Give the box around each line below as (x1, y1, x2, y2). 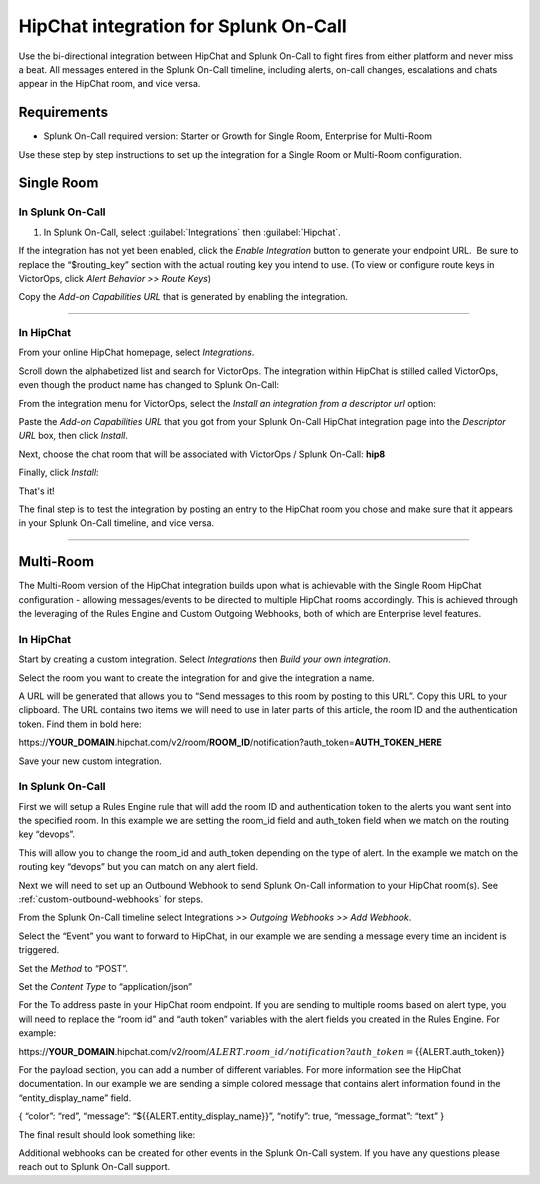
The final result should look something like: (18, 1128, 196, 1140)
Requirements (18, 104, 109, 121)
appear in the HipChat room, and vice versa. (18, 78, 201, 90)
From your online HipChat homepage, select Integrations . (18, 346, 255, 359)
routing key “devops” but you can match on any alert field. (18, 861, 259, 873)
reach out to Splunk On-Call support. (18, 1161, 171, 1173)
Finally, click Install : (18, 466, 99, 479)
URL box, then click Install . (18, 430, 129, 442)
